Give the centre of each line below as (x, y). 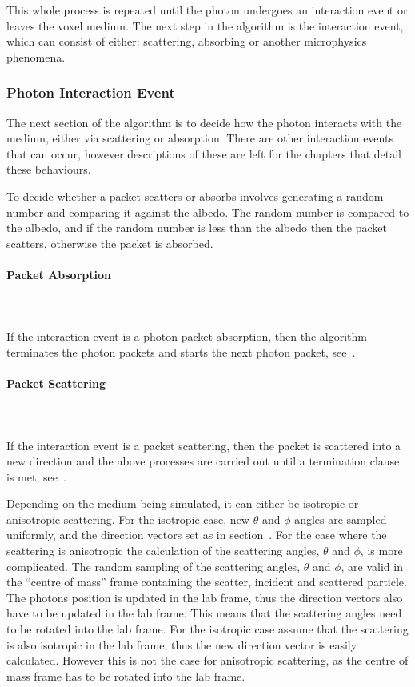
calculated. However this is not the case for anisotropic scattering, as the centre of (207, 660)
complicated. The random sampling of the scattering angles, (154, 566)
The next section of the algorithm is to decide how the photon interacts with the (204, 122)
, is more (381, 551)
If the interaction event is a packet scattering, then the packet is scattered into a (204, 445)
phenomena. (36, 56)
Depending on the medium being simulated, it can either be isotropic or (183, 503)
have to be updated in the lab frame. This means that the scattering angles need (204, 613)
